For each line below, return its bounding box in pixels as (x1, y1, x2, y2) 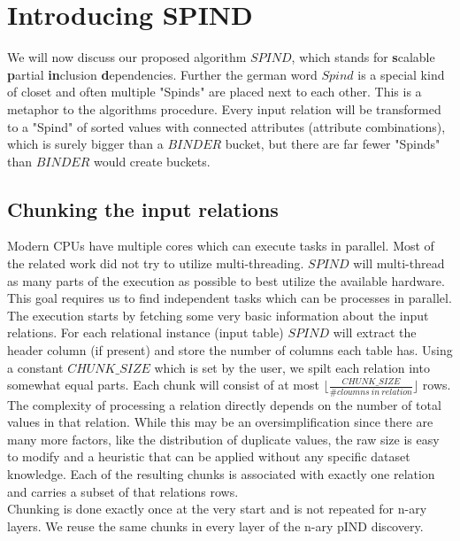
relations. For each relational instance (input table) (7, 323, 284, 342)
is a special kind (357, 65, 445, 83)
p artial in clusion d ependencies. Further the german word (7, 65, 318, 83)
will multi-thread (353, 254, 445, 273)
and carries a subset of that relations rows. (7, 482, 239, 500)
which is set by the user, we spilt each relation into (154, 358, 430, 376)
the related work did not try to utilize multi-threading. (7, 254, 304, 273)
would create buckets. (93, 151, 211, 170)
